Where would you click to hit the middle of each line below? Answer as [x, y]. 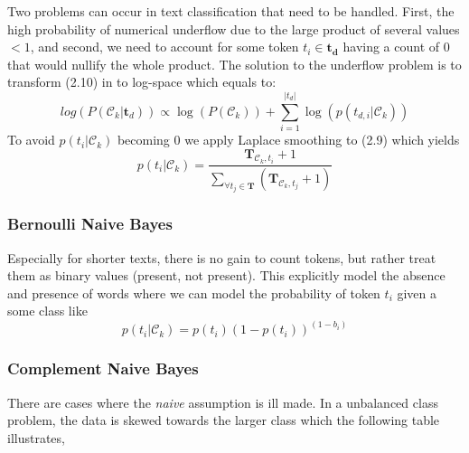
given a [417, 293]
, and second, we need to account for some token [164, 47]
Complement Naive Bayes [103, 368]
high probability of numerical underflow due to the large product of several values [234, 28]
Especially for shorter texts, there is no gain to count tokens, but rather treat [222, 257]
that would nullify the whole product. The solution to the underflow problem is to [234, 64]
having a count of [391, 47]
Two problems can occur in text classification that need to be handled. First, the [231, 11]
